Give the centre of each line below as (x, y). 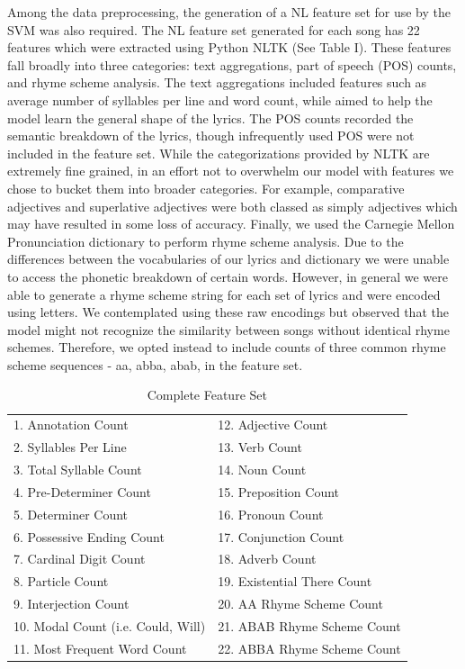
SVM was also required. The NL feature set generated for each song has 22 (214, 29)
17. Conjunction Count (281, 536)
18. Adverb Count (267, 559)
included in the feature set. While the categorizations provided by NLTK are (219, 153)
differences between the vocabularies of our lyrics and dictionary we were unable (228, 259)
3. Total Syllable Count (78, 469)
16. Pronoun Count (271, 514)
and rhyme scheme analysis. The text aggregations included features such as (217, 82)
